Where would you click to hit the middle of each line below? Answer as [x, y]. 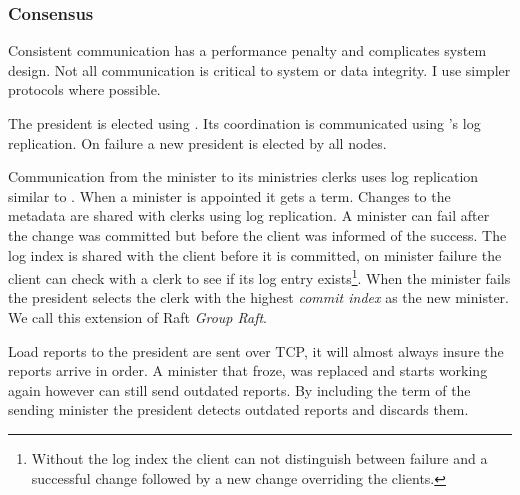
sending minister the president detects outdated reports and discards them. [238, 409]
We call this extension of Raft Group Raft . [137, 317]
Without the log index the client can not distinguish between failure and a [259, 457]
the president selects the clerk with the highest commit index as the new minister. [258, 297]
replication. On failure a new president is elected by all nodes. [197, 142]
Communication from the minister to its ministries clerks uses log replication [243, 176]
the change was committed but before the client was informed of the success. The [257, 234]
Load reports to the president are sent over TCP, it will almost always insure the [256, 350]
